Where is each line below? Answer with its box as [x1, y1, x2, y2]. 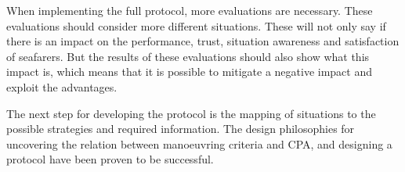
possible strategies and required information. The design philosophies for [6, 120, 355, 137]
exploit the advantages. [6, 78, 118, 95]
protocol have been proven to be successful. [6, 151, 214, 167]
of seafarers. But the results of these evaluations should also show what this [6, 48, 370, 64]
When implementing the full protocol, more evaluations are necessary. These [6, 2, 373, 18]
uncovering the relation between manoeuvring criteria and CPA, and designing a [6, 135, 392, 152]
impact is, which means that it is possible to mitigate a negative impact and [6, 63, 373, 80]
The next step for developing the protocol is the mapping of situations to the [6, 105, 376, 121]
